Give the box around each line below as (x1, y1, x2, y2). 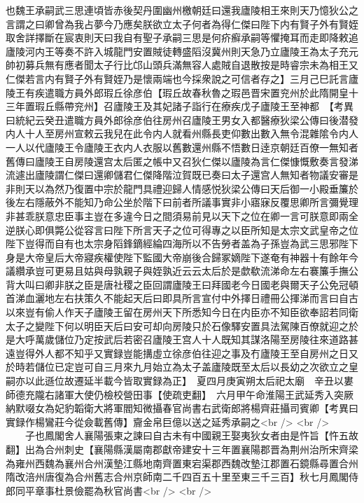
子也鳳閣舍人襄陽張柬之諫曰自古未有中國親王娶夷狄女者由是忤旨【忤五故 (24, 428, 358, 443)
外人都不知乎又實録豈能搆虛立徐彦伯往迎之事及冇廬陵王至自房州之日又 (34, 345, 358, 360)
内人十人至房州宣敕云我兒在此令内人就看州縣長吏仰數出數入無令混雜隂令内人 (6, 126, 358, 141)
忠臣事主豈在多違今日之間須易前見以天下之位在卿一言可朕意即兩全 (54, 208, 358, 223)
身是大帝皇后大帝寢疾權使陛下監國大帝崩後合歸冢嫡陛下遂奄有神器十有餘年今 (6, 249, 358, 264)
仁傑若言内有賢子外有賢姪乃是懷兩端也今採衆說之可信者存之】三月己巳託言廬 (6, 71, 358, 85)
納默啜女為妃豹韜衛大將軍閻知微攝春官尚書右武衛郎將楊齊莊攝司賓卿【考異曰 (6, 401, 358, 415)
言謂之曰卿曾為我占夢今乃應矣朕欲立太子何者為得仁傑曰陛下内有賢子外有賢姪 (6, 16, 358, 31)
